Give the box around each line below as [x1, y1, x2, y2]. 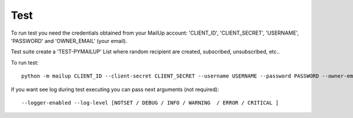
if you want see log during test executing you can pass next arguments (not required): [11, 86, 219, 93]
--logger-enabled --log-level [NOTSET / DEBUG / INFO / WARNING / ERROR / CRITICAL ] [21, 99, 279, 106]
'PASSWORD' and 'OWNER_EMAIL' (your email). [11, 37, 128, 44]
